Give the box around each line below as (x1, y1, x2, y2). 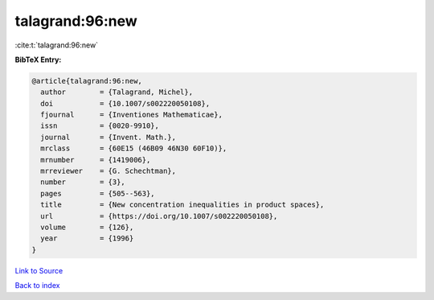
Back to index (14, 281, 60, 290)
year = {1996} (40, 234, 134, 243)
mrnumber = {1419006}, (40, 155, 151, 164)
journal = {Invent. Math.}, (40, 133, 177, 142)
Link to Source (14, 265, 63, 275)
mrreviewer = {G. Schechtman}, (40, 166, 177, 176)
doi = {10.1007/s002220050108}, (40, 99, 211, 108)
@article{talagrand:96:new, (31, 76, 142, 85)
